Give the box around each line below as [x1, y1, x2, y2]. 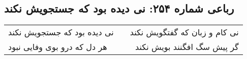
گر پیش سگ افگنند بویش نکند [135, 41, 239, 53]
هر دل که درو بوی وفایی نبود [8, 41, 107, 53]
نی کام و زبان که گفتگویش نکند [130, 26, 239, 38]
